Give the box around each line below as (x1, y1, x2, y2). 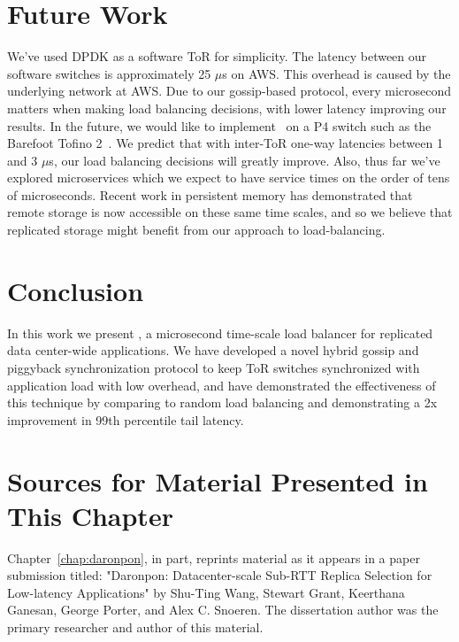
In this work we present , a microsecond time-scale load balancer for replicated (7, 323, 433, 342)
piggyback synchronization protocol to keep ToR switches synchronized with (7, 358, 420, 376)
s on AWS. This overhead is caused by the (222, 64, 451, 82)
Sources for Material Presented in (7, 462, 428, 499)
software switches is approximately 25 (7, 64, 211, 82)
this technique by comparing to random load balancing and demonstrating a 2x (7, 393, 438, 412)
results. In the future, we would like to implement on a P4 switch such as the (7, 116, 432, 135)
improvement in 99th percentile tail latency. (7, 410, 244, 429)
